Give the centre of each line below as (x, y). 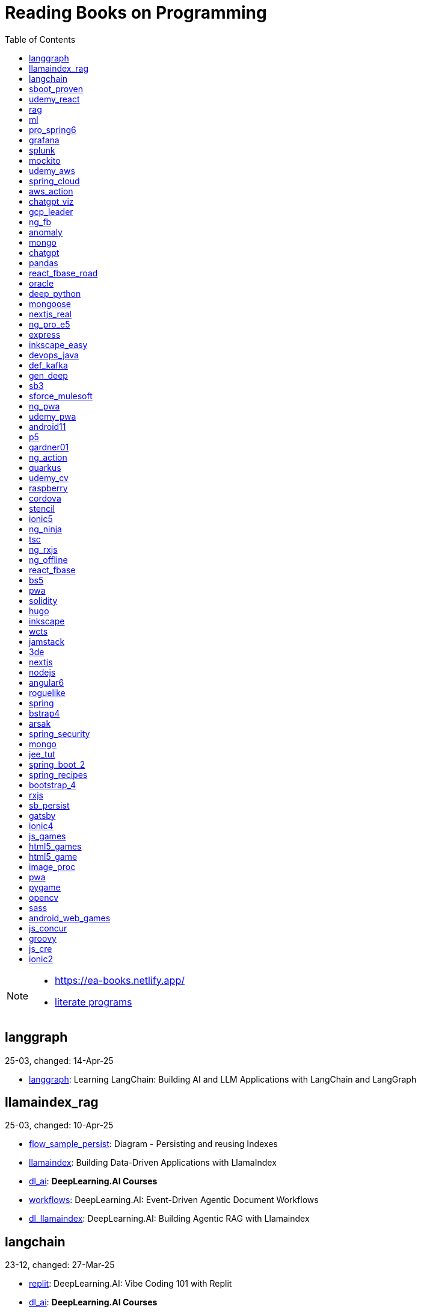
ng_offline (48, 559)
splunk (42, 150)
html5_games (55, 846)
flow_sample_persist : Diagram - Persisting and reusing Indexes (153, 1144)
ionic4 (41, 825)
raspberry (48, 488)
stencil (42, 508)
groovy (43, 938)
